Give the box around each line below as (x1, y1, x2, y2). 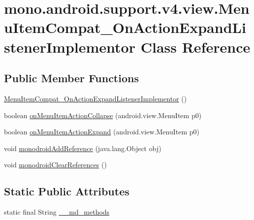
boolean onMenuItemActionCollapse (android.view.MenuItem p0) (4, 110, 202, 120)
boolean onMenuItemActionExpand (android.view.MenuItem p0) (4, 126, 199, 137)
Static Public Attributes (4, 184, 129, 199)
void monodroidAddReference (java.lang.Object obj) (4, 143, 161, 153)
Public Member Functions (4, 70, 139, 86)
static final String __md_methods (4, 207, 110, 217)
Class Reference (140, 36, 251, 57)
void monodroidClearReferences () (4, 159, 107, 170)
